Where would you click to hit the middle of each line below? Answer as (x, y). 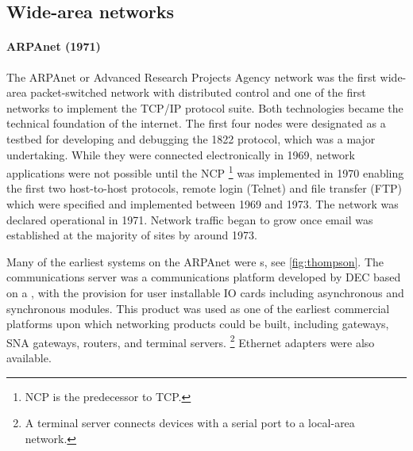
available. (29, 357)
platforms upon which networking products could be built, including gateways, (198, 324)
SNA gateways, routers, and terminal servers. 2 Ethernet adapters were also (191, 341)
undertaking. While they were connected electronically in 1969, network (181, 154)
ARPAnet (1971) (54, 46)
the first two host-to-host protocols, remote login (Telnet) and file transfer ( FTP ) (204, 188)
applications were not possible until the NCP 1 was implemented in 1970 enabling (205, 172)
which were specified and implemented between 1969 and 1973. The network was (203, 203)
